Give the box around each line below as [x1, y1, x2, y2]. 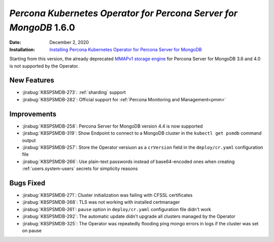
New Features [9, 76, 54, 85]
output [22, 137, 36, 143]
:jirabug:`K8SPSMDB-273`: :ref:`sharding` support [22, 89, 126, 96]
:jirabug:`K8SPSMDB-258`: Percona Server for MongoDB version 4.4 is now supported [22, 123, 203, 129]
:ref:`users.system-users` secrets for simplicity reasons [22, 166, 138, 172]
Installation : [9, 46, 36, 53]
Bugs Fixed [9, 179, 46, 187]
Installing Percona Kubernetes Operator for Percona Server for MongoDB [49, 46, 202, 53]
